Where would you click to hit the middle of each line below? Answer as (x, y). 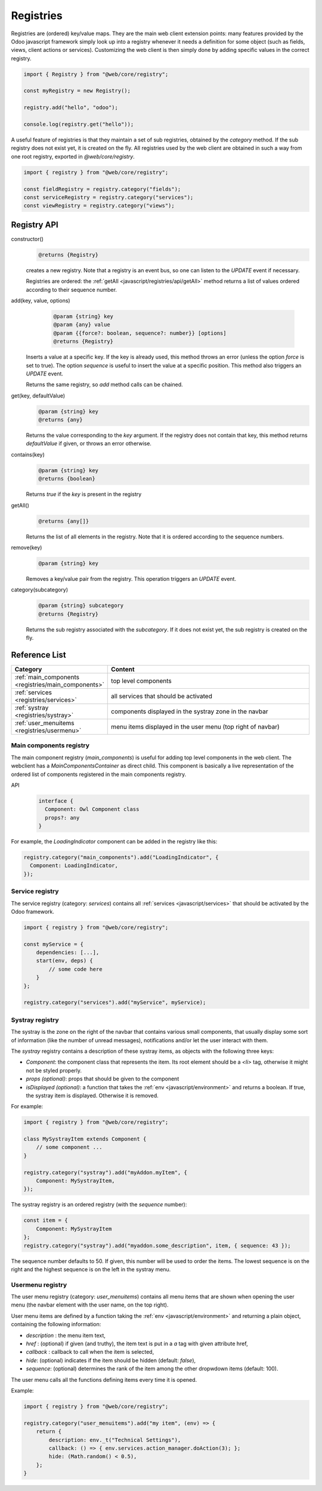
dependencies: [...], (68, 953)
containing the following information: (56, 1324)
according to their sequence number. (72, 289)
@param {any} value (82, 325)
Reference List (38, 654)
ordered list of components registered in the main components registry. (99, 774)
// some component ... (69, 1147)
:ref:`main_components (47, 677)
